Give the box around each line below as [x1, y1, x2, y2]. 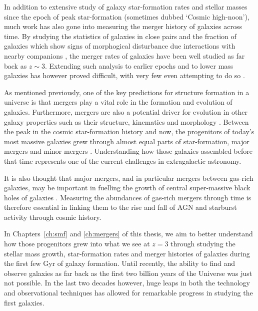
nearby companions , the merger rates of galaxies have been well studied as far [4, 50, 245, 61]
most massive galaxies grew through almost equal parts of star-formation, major [4, 136, 249, 146]
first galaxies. [4, 297, 44, 307]
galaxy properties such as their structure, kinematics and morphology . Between [4, 116, 249, 127]
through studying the [170, 238, 235, 249]
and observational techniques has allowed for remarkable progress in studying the [4, 287, 253, 298]
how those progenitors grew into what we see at [4, 238, 150, 249]
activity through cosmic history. [4, 211, 101, 222]
